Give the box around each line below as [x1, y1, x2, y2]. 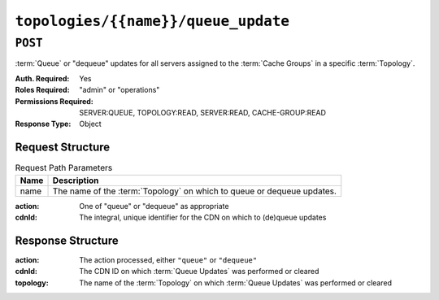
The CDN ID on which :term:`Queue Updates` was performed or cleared [79, 267, 319, 276]
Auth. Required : [15, 73, 70, 83]
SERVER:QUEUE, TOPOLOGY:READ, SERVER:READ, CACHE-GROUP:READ [79, 107, 327, 117]
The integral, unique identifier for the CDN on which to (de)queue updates [79, 212, 327, 223]
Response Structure [15, 233, 119, 247]
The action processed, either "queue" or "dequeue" [79, 254, 258, 264]
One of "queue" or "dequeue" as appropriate [79, 201, 229, 211]
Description [52, 175, 99, 186]
